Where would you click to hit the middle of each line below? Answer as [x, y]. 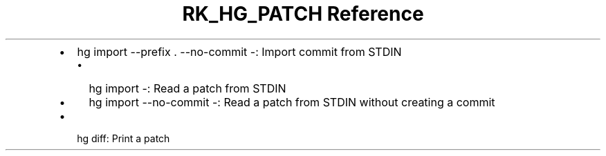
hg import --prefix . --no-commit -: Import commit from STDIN [239, 51]
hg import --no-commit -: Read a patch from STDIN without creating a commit [292, 102]
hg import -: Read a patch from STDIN [187, 88]
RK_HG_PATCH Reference [303, 14]
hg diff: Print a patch [123, 138]
